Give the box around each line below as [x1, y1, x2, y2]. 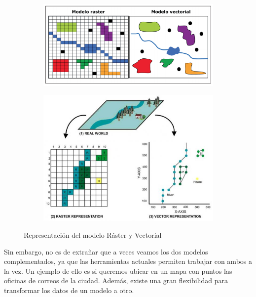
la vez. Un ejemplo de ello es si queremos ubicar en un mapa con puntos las [4, 265, 232, 276]
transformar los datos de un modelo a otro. [4, 285, 134, 295]
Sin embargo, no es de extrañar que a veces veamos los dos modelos [4, 246, 208, 256]
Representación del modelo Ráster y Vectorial [24, 229, 162, 240]
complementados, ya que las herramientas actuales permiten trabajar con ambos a [4, 256, 252, 266]
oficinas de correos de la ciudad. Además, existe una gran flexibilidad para [4, 275, 228, 286]
